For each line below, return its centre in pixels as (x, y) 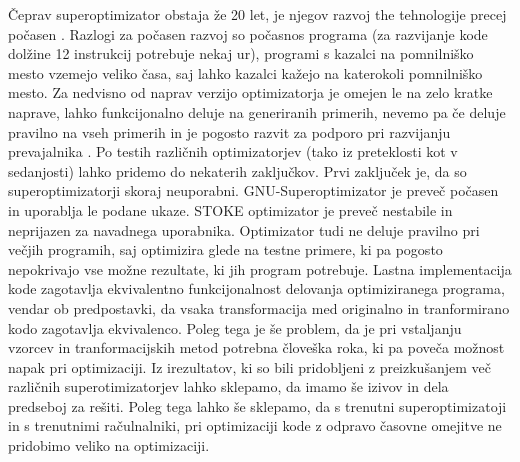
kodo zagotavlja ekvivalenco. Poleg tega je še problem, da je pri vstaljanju (235, 327)
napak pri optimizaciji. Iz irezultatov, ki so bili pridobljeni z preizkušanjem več (249, 366)
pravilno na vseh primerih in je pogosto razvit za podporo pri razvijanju (229, 131)
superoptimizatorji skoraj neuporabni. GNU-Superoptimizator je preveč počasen (253, 190)
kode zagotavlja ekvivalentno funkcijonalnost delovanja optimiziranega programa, (256, 288)
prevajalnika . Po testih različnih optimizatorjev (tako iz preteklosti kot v (233, 151)
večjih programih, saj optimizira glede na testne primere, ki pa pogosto (225, 249)
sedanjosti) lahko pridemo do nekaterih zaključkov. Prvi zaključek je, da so (237, 170)
